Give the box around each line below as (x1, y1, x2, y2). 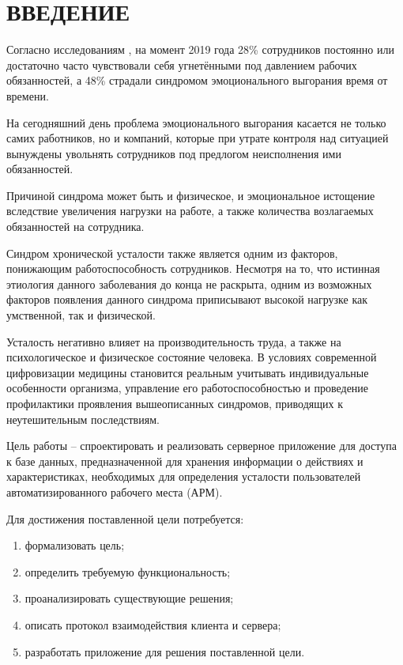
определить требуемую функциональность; (24, 563, 231, 580)
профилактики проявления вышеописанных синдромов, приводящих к (6, 395, 343, 411)
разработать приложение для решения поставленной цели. (24, 643, 305, 659)
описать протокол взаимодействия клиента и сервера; (24, 616, 281, 633)
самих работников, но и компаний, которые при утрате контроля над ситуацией (6, 130, 389, 146)
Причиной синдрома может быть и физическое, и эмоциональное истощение (6, 187, 375, 203)
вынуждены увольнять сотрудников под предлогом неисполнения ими (6, 145, 341, 161)
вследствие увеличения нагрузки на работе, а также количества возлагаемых (6, 202, 374, 219)
